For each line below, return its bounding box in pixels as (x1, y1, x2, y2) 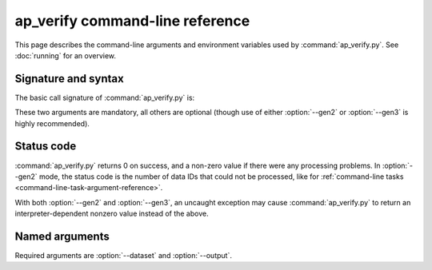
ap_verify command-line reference (14, 12, 250, 30)
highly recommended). (14, 118, 90, 128)
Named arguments (14, 229, 110, 243)
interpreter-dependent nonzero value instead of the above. (14, 208, 209, 219)
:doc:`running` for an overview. (14, 50, 116, 60)
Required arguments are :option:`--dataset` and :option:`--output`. (14, 251, 232, 260)
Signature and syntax (14, 72, 124, 85)
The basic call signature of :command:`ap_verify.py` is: (14, 93, 195, 102)
